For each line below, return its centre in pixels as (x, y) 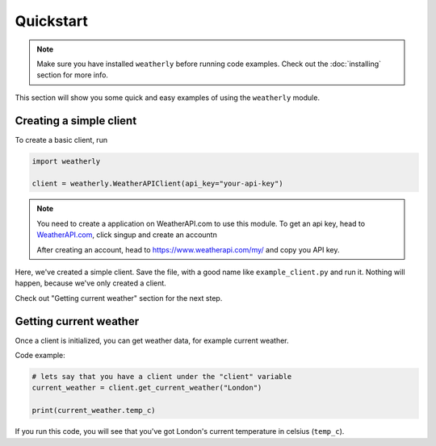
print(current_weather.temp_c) (94, 411)
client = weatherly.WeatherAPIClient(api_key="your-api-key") (157, 184)
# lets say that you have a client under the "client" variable (162, 376)
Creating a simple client (76, 121)
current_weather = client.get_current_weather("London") (147, 388)
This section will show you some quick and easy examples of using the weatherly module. (168, 98)
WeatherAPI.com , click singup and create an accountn (127, 235)
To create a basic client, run (61, 140)
